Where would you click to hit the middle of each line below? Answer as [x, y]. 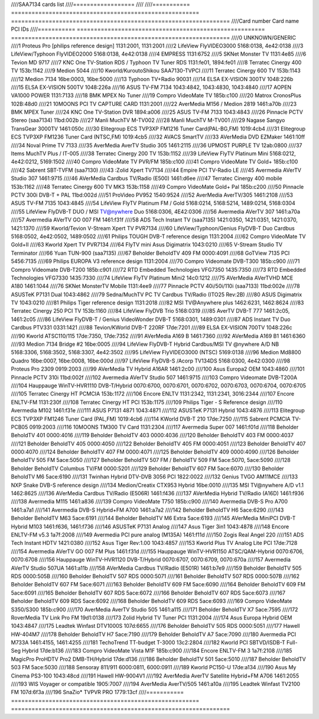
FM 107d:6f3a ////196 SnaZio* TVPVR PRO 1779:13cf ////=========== [97, 692]
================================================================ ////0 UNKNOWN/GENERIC [154, 37]
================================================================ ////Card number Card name [155, 21]
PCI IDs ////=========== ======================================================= [138, 29]
